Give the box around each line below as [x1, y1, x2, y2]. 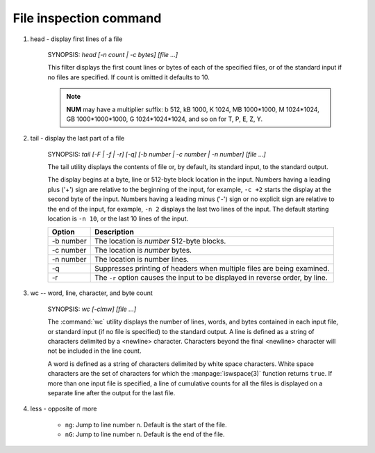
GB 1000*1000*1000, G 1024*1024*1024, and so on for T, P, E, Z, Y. [66, 115, 263, 123]
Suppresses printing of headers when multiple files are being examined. [94, 264, 330, 273]
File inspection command [12, 10, 162, 26]
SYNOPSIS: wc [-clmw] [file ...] [47, 305, 137, 313]
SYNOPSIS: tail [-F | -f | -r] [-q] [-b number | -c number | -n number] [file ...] [47, 150, 267, 158]
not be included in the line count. [47, 347, 142, 355]
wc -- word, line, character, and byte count [30, 289, 153, 297]
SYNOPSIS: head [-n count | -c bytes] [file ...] [47, 50, 178, 58]
